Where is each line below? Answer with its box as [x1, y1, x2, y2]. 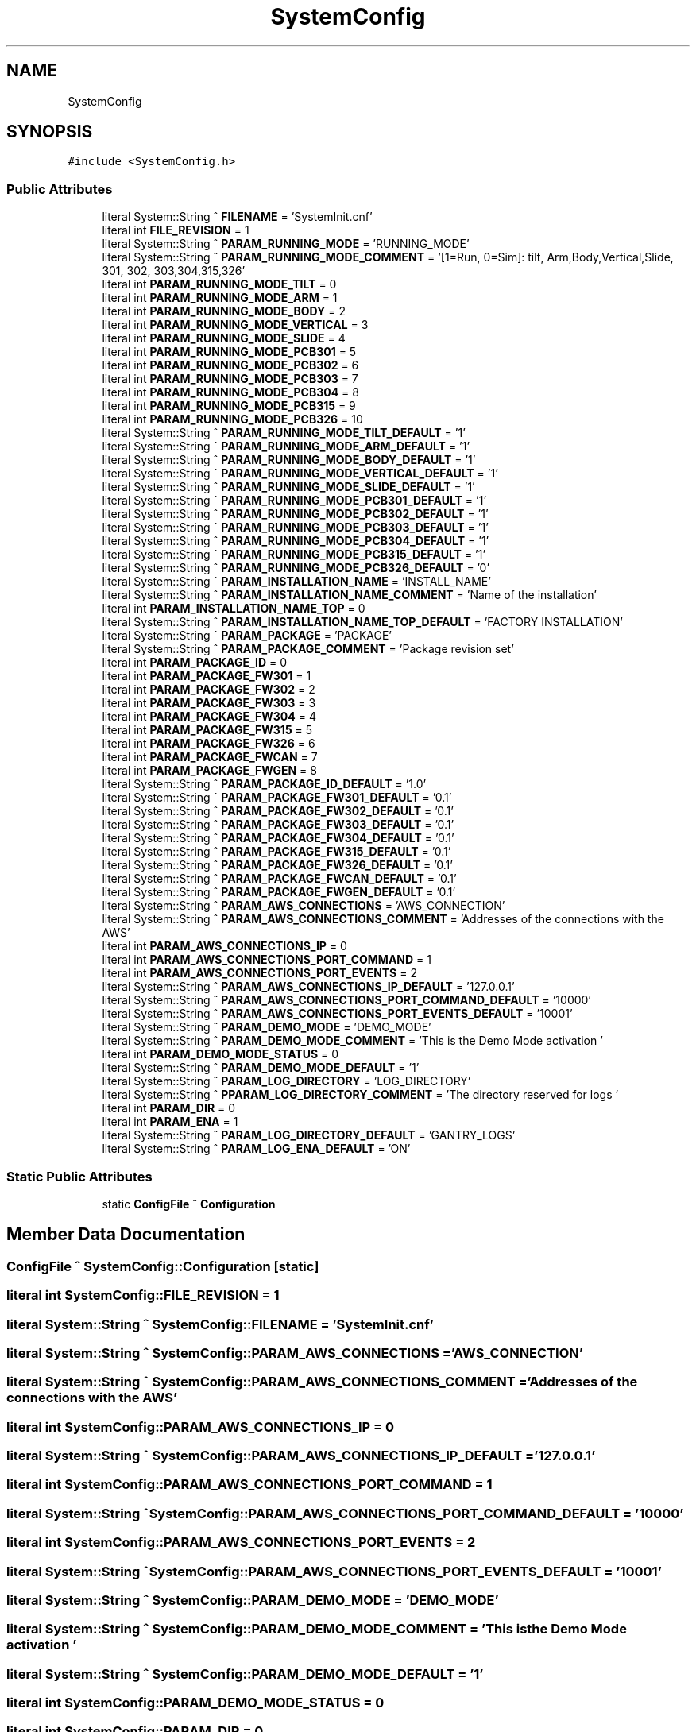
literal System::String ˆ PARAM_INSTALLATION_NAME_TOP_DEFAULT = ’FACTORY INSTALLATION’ [102, 615, 623, 629]
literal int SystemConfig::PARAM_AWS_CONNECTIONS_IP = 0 [6, 1418, 394, 1435]
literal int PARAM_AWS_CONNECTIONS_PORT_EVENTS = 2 [102, 966, 417, 980]
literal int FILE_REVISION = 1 [102, 223, 249, 238]
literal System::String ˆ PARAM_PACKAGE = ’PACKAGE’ [102, 628, 392, 643]
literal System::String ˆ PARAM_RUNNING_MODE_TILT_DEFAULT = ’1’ [102, 426, 466, 440]
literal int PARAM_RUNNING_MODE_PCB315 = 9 [102, 399, 356, 413]
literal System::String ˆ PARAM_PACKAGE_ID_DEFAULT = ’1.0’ [102, 777, 427, 791]
